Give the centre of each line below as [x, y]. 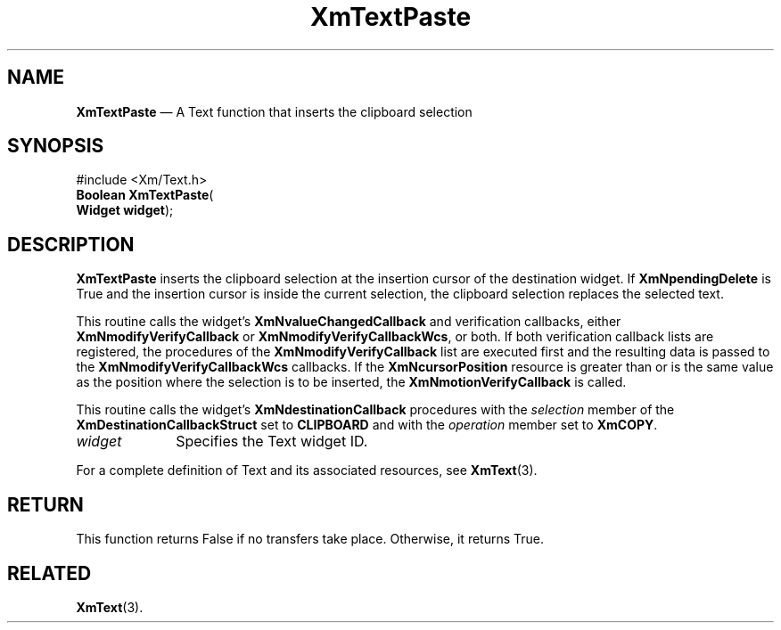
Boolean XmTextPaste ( [145, 195]
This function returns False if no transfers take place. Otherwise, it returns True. [310, 539]
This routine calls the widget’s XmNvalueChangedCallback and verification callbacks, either [349, 322]
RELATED [49, 573]
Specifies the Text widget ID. [272, 442]
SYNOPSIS [56, 146]
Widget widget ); [125, 210]
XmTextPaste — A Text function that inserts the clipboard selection [274, 111]
